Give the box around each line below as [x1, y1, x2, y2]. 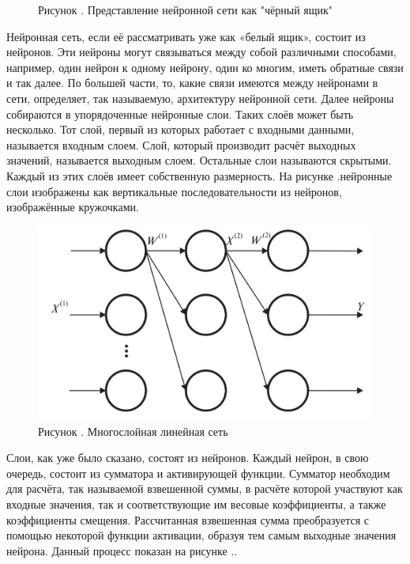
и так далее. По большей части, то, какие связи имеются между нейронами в [6, 74, 378, 91]
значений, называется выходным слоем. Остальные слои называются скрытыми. [6, 152, 392, 168]
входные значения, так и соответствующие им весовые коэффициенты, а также [6, 496, 386, 513]
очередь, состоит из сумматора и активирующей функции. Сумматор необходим [6, 464, 390, 481]
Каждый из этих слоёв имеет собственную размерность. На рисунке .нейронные [6, 167, 393, 184]
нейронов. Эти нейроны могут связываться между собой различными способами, [6, 44, 397, 60]
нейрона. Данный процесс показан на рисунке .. [6, 542, 238, 558]
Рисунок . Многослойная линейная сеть [38, 422, 228, 439]
